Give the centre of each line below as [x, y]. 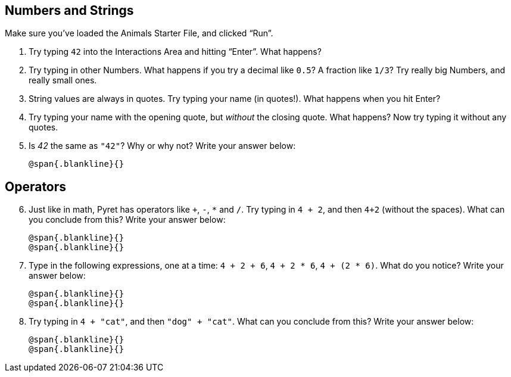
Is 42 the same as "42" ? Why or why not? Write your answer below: [162, 146]
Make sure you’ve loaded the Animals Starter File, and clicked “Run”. [139, 33]
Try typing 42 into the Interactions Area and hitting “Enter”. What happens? [175, 52]
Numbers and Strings [69, 10]
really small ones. [63, 80]
